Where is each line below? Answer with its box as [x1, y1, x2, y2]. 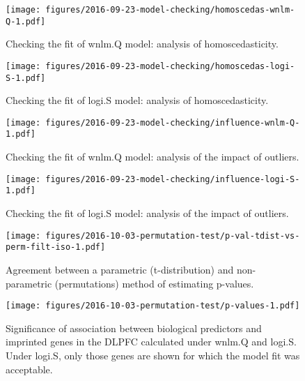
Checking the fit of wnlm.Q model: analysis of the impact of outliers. [6, 149, 299, 164]
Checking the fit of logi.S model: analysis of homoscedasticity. [6, 93, 269, 107]
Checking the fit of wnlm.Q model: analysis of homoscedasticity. [6, 36, 279, 51]
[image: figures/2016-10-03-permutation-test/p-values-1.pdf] [6, 301, 300, 311]
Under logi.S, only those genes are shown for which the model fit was [6, 348, 300, 362]
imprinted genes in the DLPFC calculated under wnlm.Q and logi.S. [6, 334, 297, 349]
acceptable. [6, 361, 53, 376]
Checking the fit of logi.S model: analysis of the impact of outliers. [6, 206, 289, 221]
